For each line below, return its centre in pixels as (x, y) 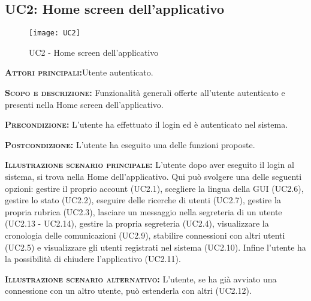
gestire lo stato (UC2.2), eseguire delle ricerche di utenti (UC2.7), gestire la (143, 200)
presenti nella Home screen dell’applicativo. (84, 104)
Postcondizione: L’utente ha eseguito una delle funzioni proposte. (130, 144)
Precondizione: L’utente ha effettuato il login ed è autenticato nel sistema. (147, 124)
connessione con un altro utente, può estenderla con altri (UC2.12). (128, 291)
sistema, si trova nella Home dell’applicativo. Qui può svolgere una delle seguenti (153, 177)
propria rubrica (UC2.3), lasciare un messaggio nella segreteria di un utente (144, 211)
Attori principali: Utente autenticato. (79, 72)
